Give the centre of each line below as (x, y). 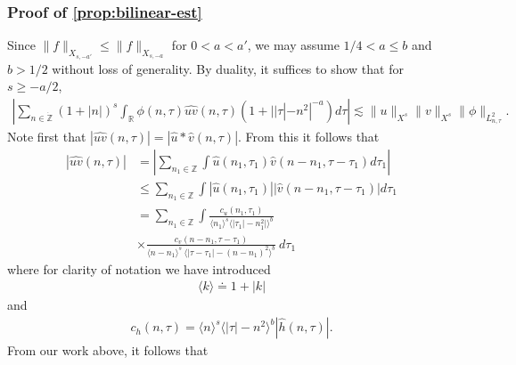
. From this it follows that (309, 136)
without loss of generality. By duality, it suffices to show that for (228, 68)
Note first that (47, 136)
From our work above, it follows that (108, 350)
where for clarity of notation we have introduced (139, 268)
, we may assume (293, 45)
